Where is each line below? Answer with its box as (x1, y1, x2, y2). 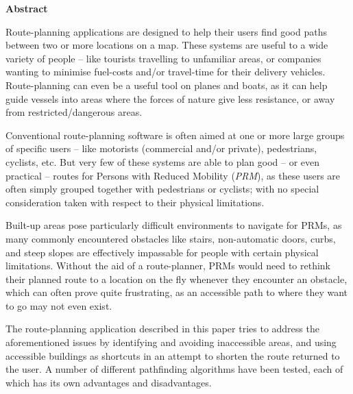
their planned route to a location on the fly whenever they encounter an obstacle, (5, 271, 348, 286)
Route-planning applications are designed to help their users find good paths (5, 24, 327, 38)
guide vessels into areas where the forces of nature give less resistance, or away (5, 91, 335, 106)
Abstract (5, 1, 48, 15)
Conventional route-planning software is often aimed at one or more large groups (5, 127, 345, 142)
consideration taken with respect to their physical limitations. (5, 195, 265, 209)
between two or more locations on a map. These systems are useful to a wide (5, 38, 328, 52)
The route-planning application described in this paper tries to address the (5, 321, 319, 336)
